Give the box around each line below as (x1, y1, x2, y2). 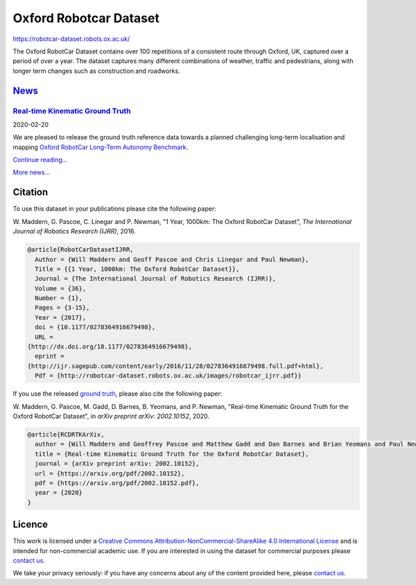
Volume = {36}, (35, 284, 87, 292)
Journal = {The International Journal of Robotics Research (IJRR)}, (35, 274, 277, 283)
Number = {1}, (35, 295, 83, 302)
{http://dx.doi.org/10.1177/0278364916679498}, (27, 343, 192, 351)
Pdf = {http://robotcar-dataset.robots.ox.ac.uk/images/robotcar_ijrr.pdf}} (35, 372, 302, 380)
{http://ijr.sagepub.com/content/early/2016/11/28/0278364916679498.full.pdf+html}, (27, 362, 324, 370)
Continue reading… (12, 156, 68, 164)
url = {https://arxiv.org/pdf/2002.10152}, (35, 469, 185, 478)
